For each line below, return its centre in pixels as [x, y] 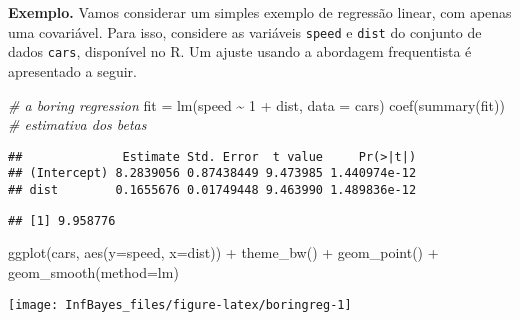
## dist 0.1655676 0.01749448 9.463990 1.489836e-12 [212, 190]
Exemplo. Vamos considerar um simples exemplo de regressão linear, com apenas [260, 12]
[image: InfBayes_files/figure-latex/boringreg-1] [180, 304]
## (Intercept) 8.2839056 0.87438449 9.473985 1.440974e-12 [212, 173]
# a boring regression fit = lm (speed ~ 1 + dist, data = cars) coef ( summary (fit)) [256, 104]
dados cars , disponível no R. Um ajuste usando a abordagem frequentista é [240, 51]
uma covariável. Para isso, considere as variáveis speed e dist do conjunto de [245, 31]
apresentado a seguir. [72, 70]
